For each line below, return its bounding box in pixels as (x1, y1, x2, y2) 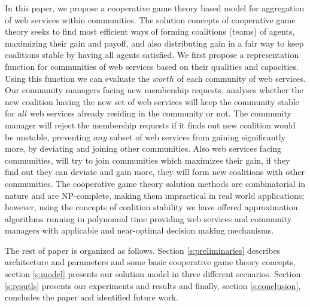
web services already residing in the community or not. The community (29, 107, 291, 119)
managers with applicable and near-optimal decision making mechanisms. (5, 224, 274, 237)
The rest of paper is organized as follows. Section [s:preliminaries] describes (5, 244, 281, 256)
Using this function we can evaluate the (5, 72, 150, 84)
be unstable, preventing (5, 130, 91, 143)
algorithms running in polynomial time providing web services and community (5, 212, 292, 225)
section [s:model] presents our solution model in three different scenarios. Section (5, 268, 301, 280)
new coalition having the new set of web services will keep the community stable (5, 95, 299, 108)
